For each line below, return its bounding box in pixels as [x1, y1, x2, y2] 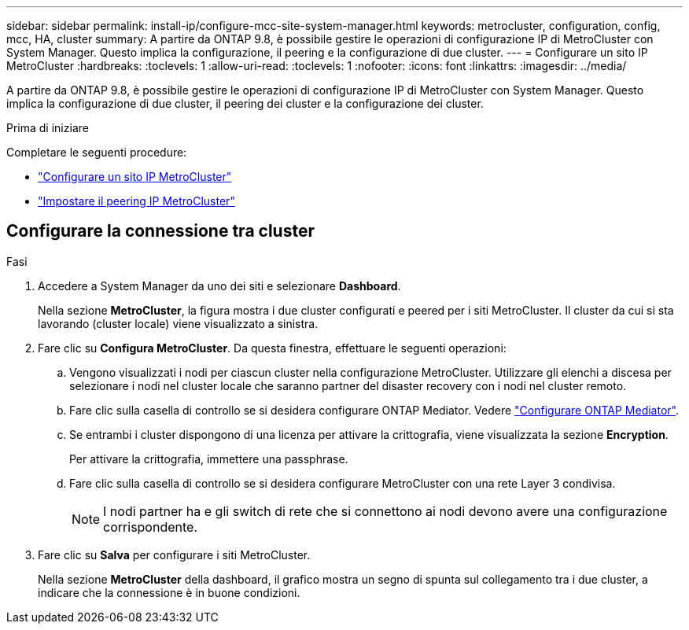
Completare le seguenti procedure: [6, 146, 187, 159]
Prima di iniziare [6, 121, 89, 134]
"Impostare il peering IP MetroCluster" [38, 194, 235, 208]
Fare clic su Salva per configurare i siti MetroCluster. [38, 547, 311, 562]
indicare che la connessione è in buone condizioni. [38, 585, 300, 599]
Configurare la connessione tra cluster [6, 221, 315, 241]
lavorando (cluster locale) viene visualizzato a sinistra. [38, 316, 319, 330]
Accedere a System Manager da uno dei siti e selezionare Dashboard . [38, 278, 401, 293]
